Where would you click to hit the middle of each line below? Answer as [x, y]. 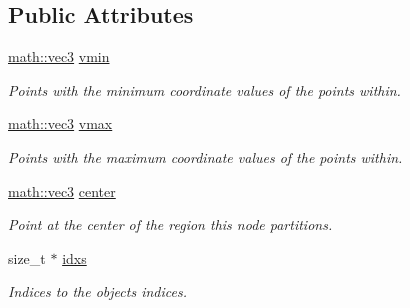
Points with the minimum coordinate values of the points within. [204, 89]
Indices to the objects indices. [97, 291]
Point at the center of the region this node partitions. [170, 224]
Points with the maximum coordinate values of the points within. [205, 156]
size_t [27, 257]
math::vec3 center [62, 190]
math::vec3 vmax [60, 123]
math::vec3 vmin [59, 56]
